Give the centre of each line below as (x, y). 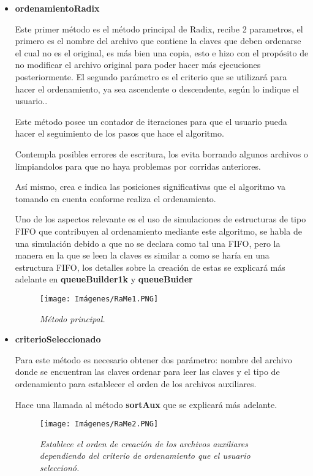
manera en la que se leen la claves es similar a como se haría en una (142, 255)
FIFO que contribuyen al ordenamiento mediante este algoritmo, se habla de (158, 231)
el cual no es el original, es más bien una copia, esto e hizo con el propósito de (162, 52)
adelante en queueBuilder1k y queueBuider (104, 279)
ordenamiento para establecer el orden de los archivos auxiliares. (136, 383)
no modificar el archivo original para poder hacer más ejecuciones (138, 65)
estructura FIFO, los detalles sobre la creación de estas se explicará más (150, 267)
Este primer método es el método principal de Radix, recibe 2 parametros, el (159, 28)
